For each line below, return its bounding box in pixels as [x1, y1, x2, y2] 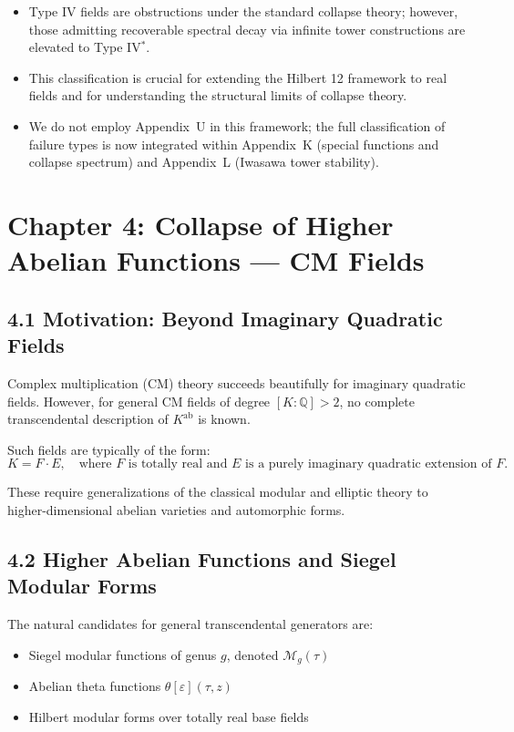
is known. [198, 409, 251, 428]
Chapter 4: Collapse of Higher [7, 205, 394, 242]
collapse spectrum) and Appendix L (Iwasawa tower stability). [28, 152, 379, 171]
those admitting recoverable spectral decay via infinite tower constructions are [28, 19, 466, 38]
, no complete [339, 391, 415, 410]
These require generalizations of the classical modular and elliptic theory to [7, 482, 428, 501]
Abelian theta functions [28, 676, 161, 696]
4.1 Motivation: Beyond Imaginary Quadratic [7, 304, 443, 332]
